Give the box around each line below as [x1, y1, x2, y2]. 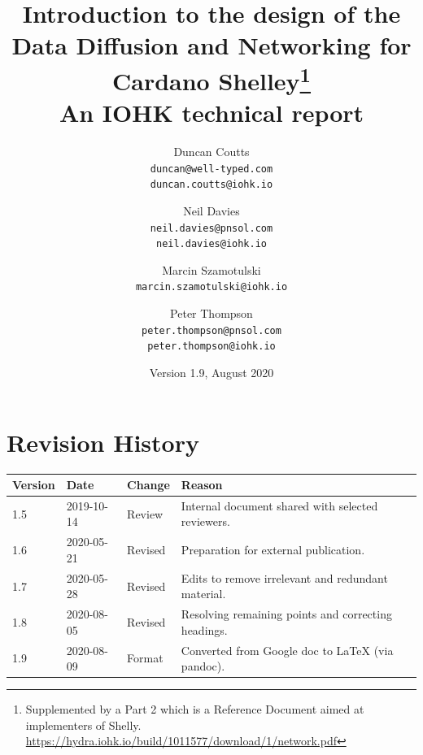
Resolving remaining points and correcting [181, 605, 392, 623]
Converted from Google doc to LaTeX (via [181, 641, 394, 658]
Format [127, 649, 164, 666]
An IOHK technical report [59, 96, 364, 129]
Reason [181, 476, 223, 493]
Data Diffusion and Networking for [11, 28, 412, 62]
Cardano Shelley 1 [111, 60, 312, 97]
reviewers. [181, 513, 230, 530]
